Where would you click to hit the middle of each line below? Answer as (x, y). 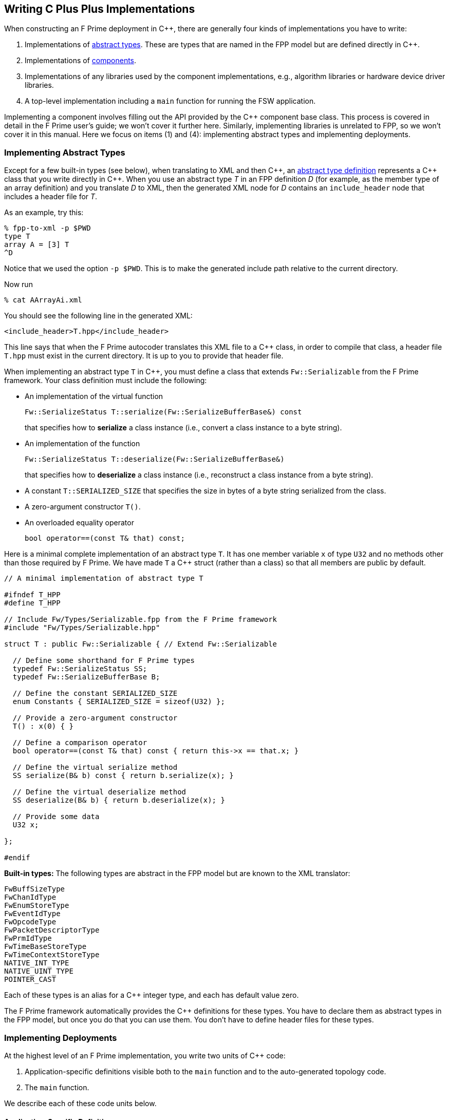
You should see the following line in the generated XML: (98, 316)
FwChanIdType (30, 897)
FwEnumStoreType (37, 906)
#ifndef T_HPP (32, 595)
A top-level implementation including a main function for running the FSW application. (170, 101)
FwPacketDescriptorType (52, 930)
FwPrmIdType (28, 938)
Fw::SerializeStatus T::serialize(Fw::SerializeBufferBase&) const (163, 412)
